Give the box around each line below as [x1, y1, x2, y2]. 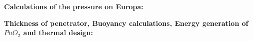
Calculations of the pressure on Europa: [4, 1, 143, 11]
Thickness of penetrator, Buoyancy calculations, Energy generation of [4, 18, 249, 28]
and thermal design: [23, 27, 93, 38]
